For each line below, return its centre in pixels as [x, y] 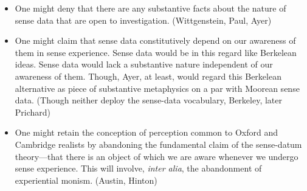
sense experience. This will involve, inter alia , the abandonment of [138, 168]
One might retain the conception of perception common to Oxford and [146, 132]
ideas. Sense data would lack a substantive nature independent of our [144, 64]
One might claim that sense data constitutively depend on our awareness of [155, 40]
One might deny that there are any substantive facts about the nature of [150, 8]
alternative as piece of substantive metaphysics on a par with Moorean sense [157, 88]
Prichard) [33, 112]
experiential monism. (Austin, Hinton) [86, 180]
